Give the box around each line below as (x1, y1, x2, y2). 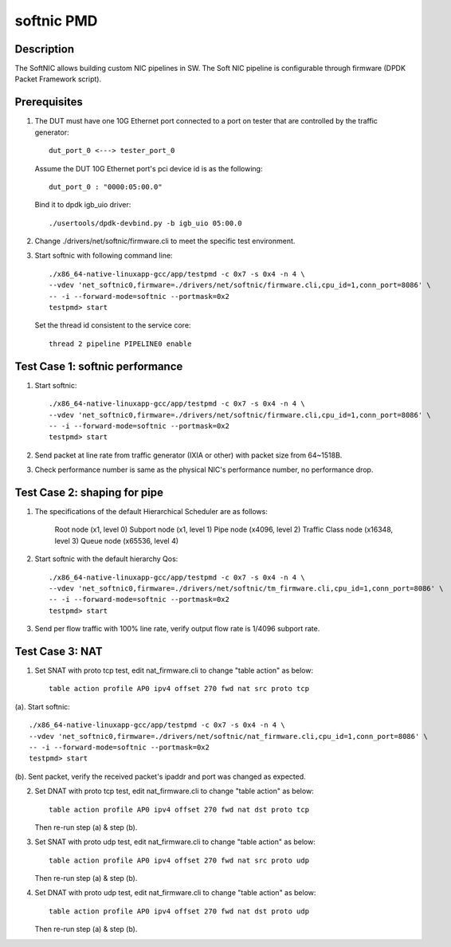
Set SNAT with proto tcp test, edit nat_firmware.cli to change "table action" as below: (34, 666, 314, 675)
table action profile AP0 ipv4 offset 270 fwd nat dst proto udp (49, 906, 310, 916)
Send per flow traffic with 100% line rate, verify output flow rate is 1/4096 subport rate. (34, 624, 320, 634)
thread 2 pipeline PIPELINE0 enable (49, 339, 192, 348)
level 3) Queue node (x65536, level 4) (54, 536, 179, 545)
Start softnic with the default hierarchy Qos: (34, 554, 178, 564)
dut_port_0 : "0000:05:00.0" (49, 182, 163, 191)
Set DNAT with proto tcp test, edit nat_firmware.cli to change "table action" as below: (34, 786, 314, 796)
